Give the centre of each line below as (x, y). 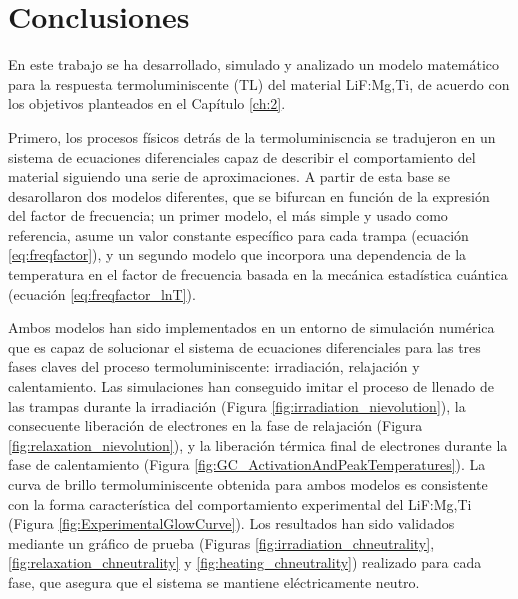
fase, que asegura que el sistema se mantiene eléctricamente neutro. (214, 581)
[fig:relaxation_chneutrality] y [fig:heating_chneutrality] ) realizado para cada (245, 562)
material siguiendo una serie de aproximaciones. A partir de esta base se (229, 176)
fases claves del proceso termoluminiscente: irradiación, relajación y (214, 366)
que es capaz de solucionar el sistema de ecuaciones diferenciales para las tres (244, 346)
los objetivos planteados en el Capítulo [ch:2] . (147, 103)
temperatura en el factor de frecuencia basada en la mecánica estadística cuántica (258, 274)
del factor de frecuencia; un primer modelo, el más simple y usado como (228, 215)
